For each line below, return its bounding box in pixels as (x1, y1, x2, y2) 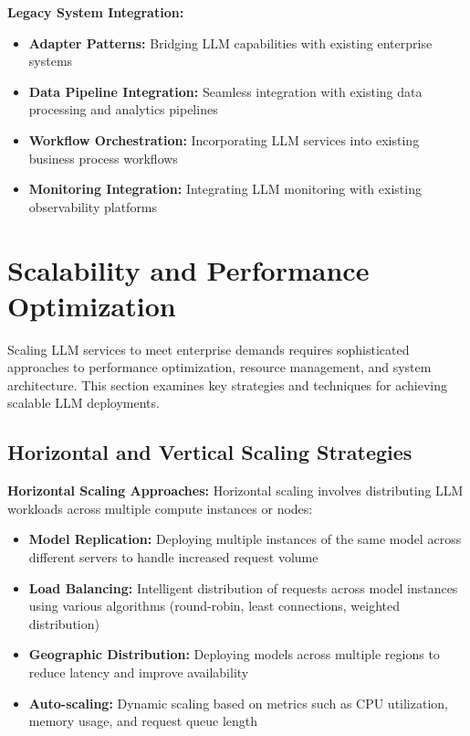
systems (28, 51, 73, 70)
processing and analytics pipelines (28, 100, 218, 119)
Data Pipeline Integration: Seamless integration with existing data (28, 81, 423, 101)
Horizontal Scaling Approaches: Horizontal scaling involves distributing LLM (7, 481, 464, 500)
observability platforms (28, 197, 158, 216)
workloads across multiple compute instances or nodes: (7, 498, 313, 517)
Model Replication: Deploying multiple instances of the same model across (28, 529, 462, 549)
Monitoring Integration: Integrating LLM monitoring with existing (28, 179, 422, 198)
